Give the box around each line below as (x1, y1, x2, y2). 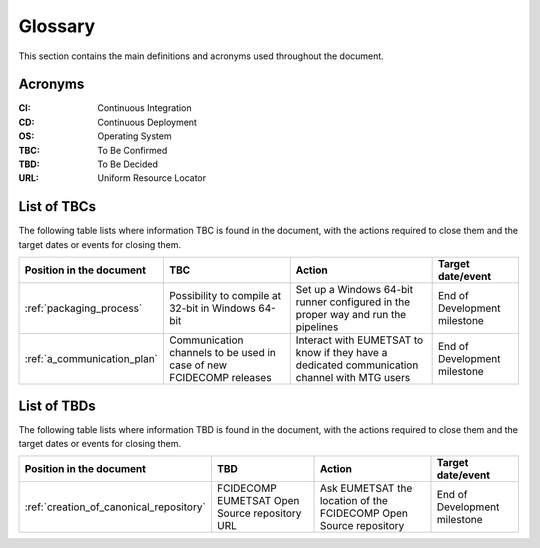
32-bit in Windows (168, 301, 256, 315)
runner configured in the (295, 295, 411, 309)
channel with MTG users (295, 371, 411, 385)
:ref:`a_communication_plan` (24, 352, 159, 366)
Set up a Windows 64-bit (295, 283, 414, 297)
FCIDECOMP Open (319, 506, 409, 520)
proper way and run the (295, 308, 407, 322)
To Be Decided (97, 158, 159, 170)
